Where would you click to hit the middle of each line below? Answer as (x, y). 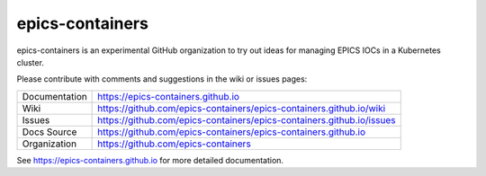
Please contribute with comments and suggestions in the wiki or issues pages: (162, 79)
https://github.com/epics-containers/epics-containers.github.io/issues (247, 119)
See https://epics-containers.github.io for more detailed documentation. (150, 160)
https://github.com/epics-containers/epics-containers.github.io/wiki (242, 108)
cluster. (31, 62)
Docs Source (49, 132)
